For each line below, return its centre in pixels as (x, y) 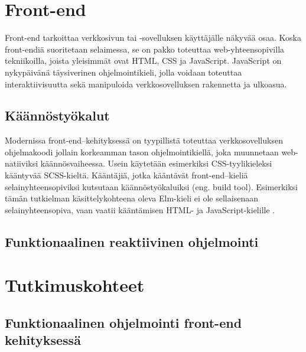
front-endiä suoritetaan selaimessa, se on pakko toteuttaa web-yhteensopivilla (145, 49)
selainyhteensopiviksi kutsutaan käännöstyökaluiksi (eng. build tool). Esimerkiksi (151, 186)
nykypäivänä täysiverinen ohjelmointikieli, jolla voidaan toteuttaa (123, 72)
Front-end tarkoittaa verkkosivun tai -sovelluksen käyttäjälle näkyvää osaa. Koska (153, 38)
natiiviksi (22, 163)
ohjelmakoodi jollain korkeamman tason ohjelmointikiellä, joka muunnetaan (142, 151)
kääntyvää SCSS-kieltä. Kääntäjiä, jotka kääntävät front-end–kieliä (126, 175)
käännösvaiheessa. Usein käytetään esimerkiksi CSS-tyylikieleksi (156, 163)
